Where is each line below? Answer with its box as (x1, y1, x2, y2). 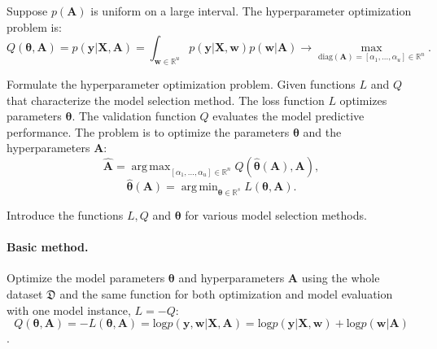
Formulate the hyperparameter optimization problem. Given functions (7, 75, 356, 92)
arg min (181, 181, 218, 194)
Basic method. (7, 238, 89, 255)
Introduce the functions (7, 206, 124, 223)
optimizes (339, 91, 387, 108)
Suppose (7, 2, 48, 19)
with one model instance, (7, 301, 131, 318)
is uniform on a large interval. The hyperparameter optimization (90, 2, 412, 19)
